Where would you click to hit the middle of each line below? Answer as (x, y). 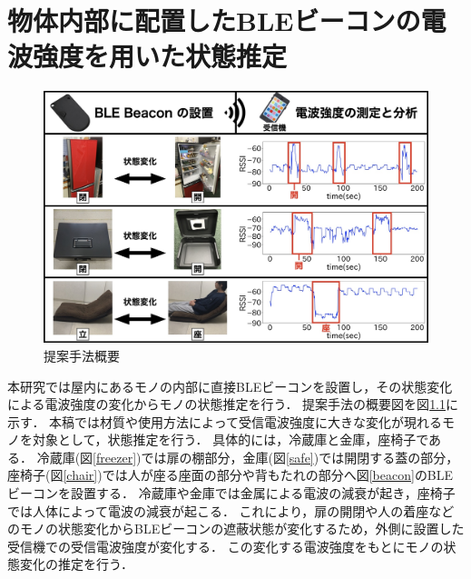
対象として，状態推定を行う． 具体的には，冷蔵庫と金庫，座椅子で (230, 439)
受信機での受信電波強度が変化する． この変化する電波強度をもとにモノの (226, 546)
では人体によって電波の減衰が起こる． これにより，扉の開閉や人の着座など (231, 510)
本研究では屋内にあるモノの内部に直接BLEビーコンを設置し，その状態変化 (230, 386)
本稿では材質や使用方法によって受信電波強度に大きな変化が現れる (245, 421)
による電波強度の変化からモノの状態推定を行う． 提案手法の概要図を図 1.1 (227, 404)
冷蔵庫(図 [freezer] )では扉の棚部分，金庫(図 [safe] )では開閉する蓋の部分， (248, 457)
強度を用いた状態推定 (160, 56)
